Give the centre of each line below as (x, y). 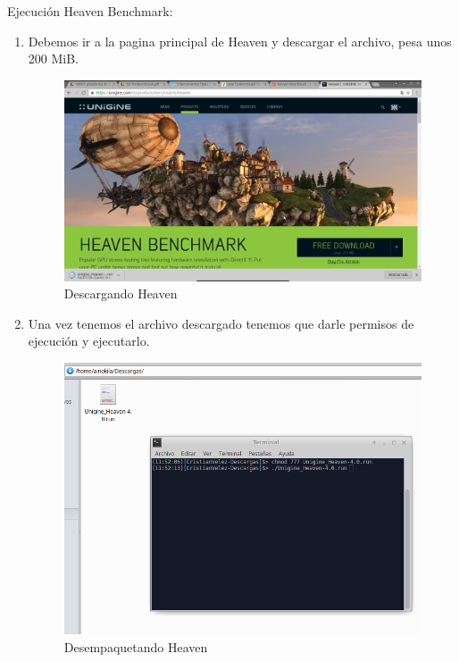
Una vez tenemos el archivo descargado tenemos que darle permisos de (221, 323)
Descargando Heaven (121, 293)
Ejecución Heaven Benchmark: (90, 11)
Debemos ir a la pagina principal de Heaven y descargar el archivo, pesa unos (240, 41)
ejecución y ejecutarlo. (89, 341)
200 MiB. (53, 59)
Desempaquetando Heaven (136, 647)
